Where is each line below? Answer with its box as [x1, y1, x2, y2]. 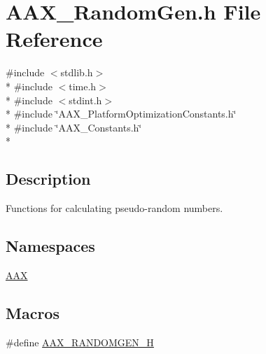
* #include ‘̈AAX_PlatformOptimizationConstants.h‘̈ [6, 106, 237, 121]
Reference [6, 24, 103, 53]
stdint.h [69, 92, 102, 107]
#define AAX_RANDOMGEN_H [6, 334, 154, 349]
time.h [69, 78, 97, 93]
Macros [6, 302, 59, 323]
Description [6, 168, 91, 190]
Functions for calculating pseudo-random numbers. [6, 201, 223, 215]
